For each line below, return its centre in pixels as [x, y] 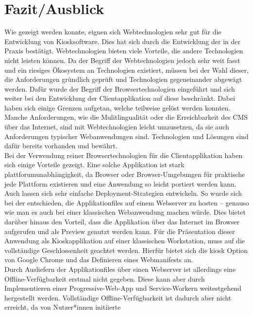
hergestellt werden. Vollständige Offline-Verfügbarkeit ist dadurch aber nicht [118, 297]
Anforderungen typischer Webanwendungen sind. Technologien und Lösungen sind [126, 136]
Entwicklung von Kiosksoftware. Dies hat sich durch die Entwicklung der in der [123, 41]
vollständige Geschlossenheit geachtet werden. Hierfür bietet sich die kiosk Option [126, 250]
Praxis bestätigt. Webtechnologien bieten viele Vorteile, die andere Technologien [124, 51]
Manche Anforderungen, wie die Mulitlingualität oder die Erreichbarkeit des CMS [126, 117]
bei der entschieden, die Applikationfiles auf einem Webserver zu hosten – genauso [127, 202]
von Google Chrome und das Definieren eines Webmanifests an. [99, 260]
